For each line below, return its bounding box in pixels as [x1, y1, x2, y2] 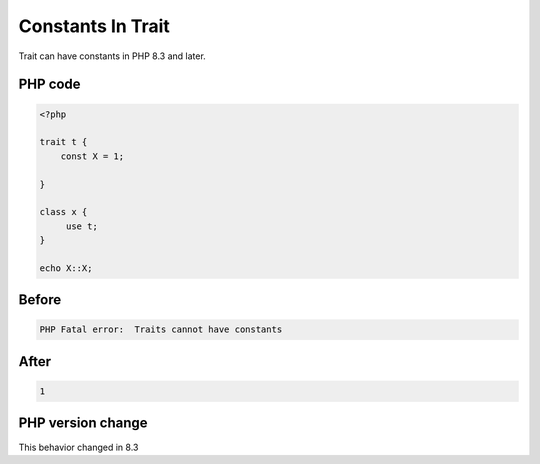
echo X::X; [39, 262, 93, 274]
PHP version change [18, 415, 149, 432]
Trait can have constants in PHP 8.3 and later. [18, 50, 207, 62]
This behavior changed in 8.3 [18, 441, 139, 453]
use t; [65, 220, 99, 232]
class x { [39, 206, 88, 218]
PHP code [18, 76, 81, 93]
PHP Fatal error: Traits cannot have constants [39, 324, 283, 335]
